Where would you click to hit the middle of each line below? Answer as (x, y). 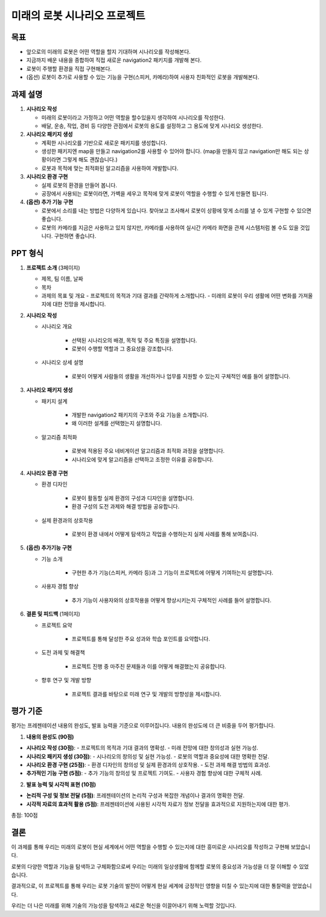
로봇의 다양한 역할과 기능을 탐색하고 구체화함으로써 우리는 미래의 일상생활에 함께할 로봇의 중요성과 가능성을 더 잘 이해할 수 (155, 866)
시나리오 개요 (57, 326)
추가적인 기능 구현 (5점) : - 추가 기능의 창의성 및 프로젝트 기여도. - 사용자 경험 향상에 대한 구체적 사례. (144, 773)
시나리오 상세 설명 (62, 363)
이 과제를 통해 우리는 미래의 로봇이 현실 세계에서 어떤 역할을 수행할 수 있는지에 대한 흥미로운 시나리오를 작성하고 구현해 (150, 847)
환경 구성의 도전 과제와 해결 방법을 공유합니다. (126, 507)
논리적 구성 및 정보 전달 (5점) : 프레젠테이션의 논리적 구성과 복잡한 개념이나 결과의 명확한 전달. (135, 795)
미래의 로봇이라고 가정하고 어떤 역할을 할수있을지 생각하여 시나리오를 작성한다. (133, 117)
